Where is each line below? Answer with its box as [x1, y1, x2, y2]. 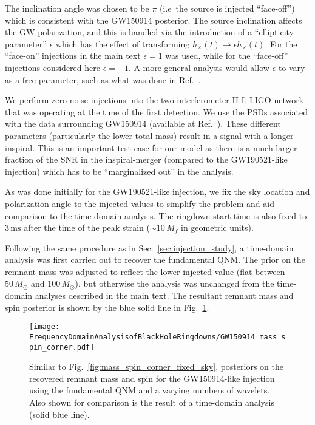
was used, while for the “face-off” [165, 49, 288, 62]
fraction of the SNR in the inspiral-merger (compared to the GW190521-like [5, 153, 288, 166]
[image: [29, 322, 60, 331]
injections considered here [5, 61, 100, 73]
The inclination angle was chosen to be [5, 2, 149, 14]
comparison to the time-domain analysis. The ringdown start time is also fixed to [5, 209, 307, 222]
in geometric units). [181, 221, 254, 234]
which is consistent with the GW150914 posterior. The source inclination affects [5, 13, 302, 26]
